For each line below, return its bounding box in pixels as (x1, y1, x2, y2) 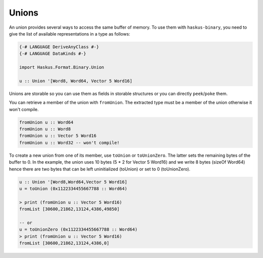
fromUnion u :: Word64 (19, 119, 74, 125)
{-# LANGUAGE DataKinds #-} (19, 51, 86, 56)
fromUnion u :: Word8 (19, 127, 71, 132)
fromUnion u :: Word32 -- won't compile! (19, 140, 120, 146)
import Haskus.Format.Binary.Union (19, 65, 104, 70)
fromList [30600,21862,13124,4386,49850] (19, 206, 120, 212)
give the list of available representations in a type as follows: (9, 31, 131, 37)
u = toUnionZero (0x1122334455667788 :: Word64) (19, 227, 138, 232)
